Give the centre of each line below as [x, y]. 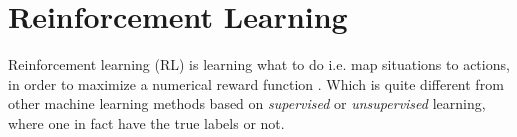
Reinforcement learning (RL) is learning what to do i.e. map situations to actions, [259, 64]
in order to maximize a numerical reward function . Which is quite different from [256, 83]
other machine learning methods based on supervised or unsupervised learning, [247, 103]
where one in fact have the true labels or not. [146, 122]
